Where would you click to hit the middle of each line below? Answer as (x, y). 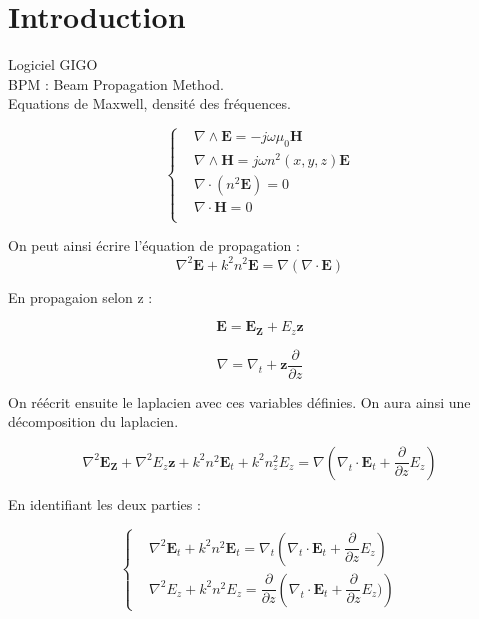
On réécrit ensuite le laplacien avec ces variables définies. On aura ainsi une (239, 401)
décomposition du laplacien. (93, 421)
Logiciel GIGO (53, 64)
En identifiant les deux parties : (104, 503)
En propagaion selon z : (80, 296)
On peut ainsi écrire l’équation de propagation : (154, 245)
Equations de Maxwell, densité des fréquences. (149, 103)
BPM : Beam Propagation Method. (116, 83)
